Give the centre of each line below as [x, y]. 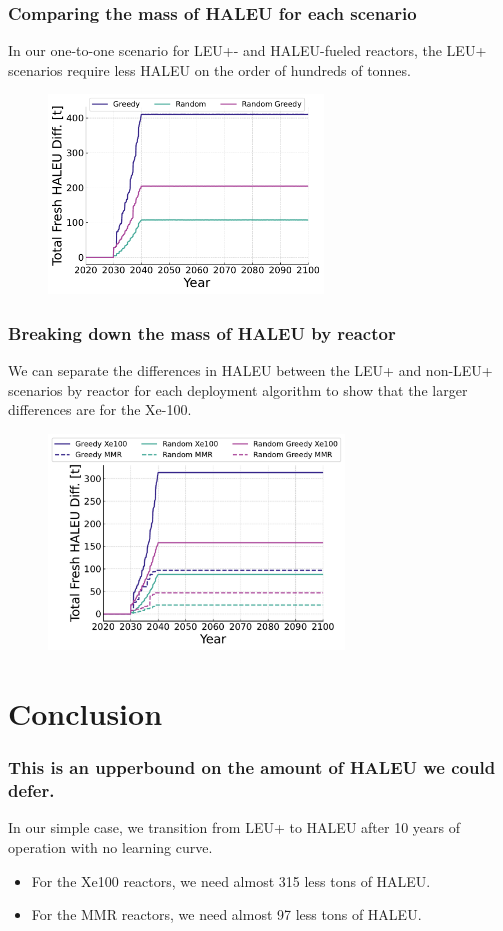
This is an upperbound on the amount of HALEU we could [252, 767]
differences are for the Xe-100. [100, 409]
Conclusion [85, 713]
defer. [31, 790]
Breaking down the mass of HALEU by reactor [202, 332]
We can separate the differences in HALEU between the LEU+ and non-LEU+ [250, 370]
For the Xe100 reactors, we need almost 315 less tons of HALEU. [231, 880]
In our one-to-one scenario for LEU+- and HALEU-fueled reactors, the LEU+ [247, 50]
